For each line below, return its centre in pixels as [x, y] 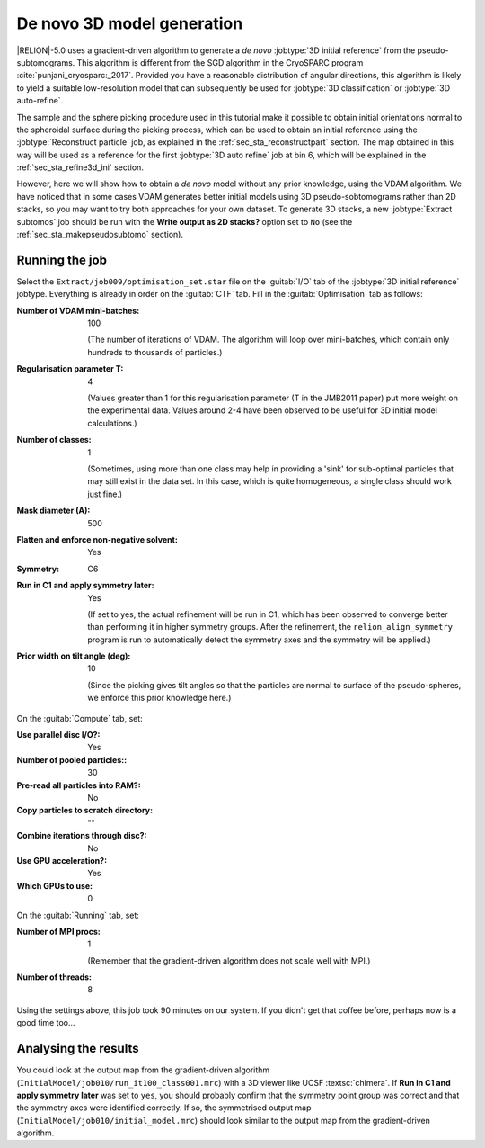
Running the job [62, 260]
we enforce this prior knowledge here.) [159, 698]
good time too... [46, 1023]
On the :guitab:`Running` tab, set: [78, 915]
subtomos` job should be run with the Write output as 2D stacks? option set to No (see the [185, 221]
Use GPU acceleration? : [62, 860]
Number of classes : [54, 440]
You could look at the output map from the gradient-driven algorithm [143, 1070]
